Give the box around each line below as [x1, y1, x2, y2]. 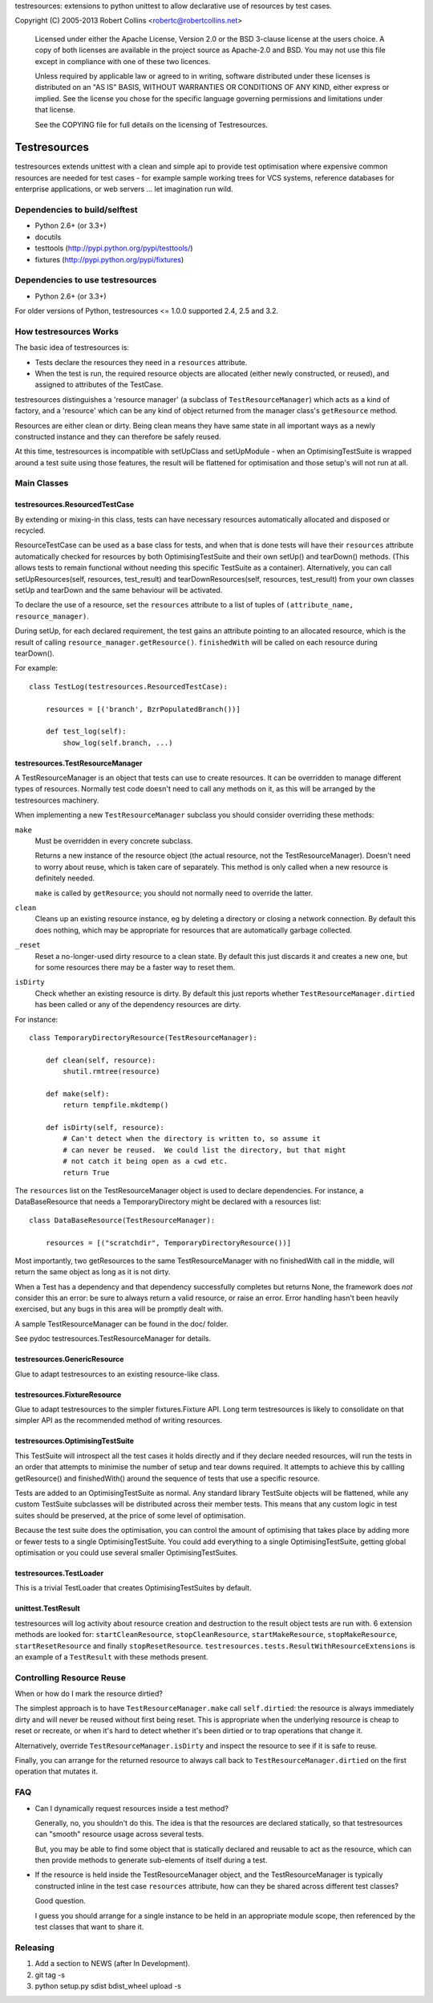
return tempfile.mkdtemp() [63, 1100, 169, 1110]
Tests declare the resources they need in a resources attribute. [34, 357, 248, 367]
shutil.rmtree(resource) [63, 1067, 160, 1076]
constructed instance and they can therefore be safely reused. [14, 432, 221, 441]
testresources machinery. [14, 795, 99, 805]
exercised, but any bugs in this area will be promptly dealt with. [14, 1304, 224, 1314]
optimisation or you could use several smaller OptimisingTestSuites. [14, 1547, 238, 1557]
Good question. [34, 1896, 86, 1906]
